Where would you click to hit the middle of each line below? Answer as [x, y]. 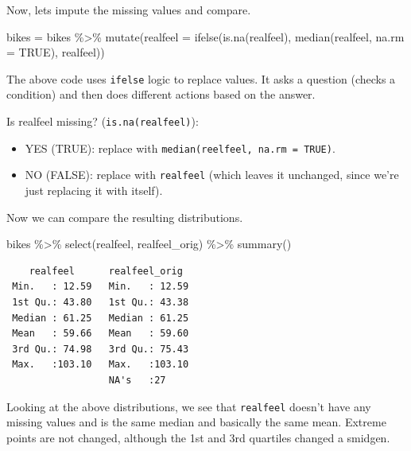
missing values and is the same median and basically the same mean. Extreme [196, 422]
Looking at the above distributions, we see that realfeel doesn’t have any [189, 406]
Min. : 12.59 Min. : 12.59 [101, 287]
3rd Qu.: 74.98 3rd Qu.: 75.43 [101, 349]
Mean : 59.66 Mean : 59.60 [101, 334]
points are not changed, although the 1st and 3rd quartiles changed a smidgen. [198, 437]
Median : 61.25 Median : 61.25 [101, 318]
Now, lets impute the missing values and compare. [129, 10]
